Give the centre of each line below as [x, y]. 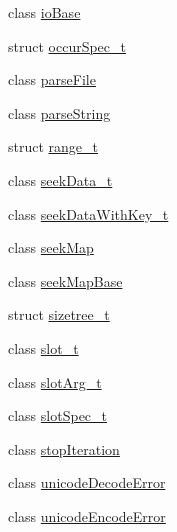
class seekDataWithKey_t [88, 213]
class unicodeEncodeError [87, 515]
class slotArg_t [55, 381]
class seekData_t [60, 179]
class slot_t [43, 347]
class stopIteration [64, 448]
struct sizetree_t [59, 314]
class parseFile [52, 79]
